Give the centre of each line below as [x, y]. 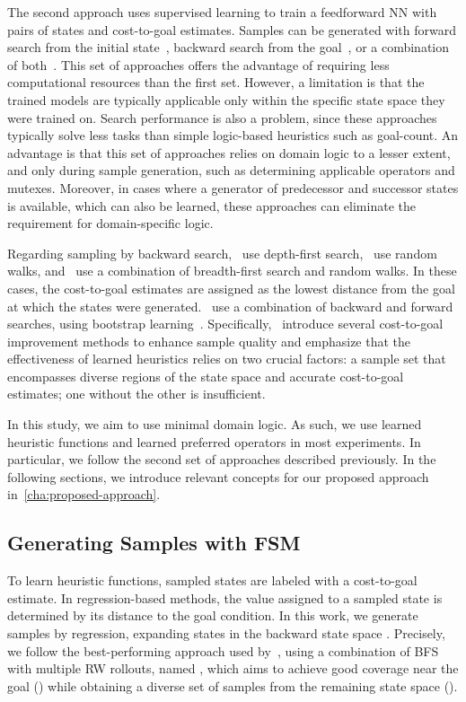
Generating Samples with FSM [154, 543]
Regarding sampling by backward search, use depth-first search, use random [222, 253]
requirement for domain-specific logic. [110, 223]
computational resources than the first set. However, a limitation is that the [216, 82]
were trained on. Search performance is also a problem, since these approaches [222, 117]
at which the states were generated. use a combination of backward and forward [230, 306]
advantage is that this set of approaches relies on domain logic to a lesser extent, [229, 152]
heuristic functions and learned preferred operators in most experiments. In [214, 441]
